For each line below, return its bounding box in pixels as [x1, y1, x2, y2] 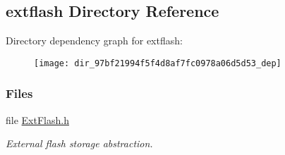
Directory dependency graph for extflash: [6, 33, 183, 48]
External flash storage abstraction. [6, 136, 153, 151]
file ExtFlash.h [6, 112, 69, 127]
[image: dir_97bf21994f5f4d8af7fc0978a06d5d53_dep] [34, 58, 281, 68]
